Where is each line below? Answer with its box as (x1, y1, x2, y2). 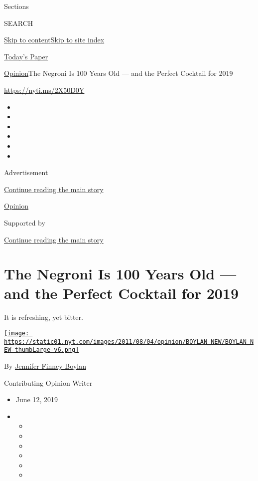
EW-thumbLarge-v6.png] (4, 346, 79, 354)
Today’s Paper (4, 51, 48, 61)
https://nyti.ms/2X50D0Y (4, 84, 85, 95)
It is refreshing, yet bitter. (4, 312, 83, 322)
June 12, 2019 (15, 394, 58, 405)
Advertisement (4, 167, 48, 178)
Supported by (4, 217, 45, 228)
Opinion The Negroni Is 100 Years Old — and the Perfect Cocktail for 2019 (4, 68, 233, 78)
